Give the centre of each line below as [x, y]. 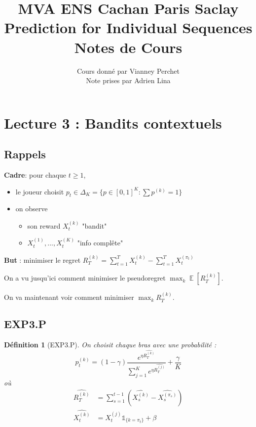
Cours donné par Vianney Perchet [128, 71]
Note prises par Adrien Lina [128, 80]
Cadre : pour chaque [35, 175]
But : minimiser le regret [42, 260]
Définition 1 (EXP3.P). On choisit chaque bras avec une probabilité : [110, 345]
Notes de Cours [128, 47]
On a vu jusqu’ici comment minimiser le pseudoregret [85, 278]
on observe [32, 209]
